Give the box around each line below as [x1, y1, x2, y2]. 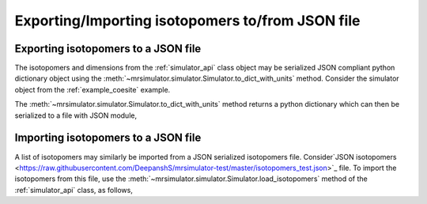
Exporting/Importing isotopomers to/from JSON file [14, 12, 361, 29]
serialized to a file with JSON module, [14, 111, 138, 120]
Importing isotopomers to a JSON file [14, 131, 202, 145]
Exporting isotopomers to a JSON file [14, 42, 202, 55]
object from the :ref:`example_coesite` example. [14, 85, 171, 94]
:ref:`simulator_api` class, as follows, [14, 185, 134, 195]
